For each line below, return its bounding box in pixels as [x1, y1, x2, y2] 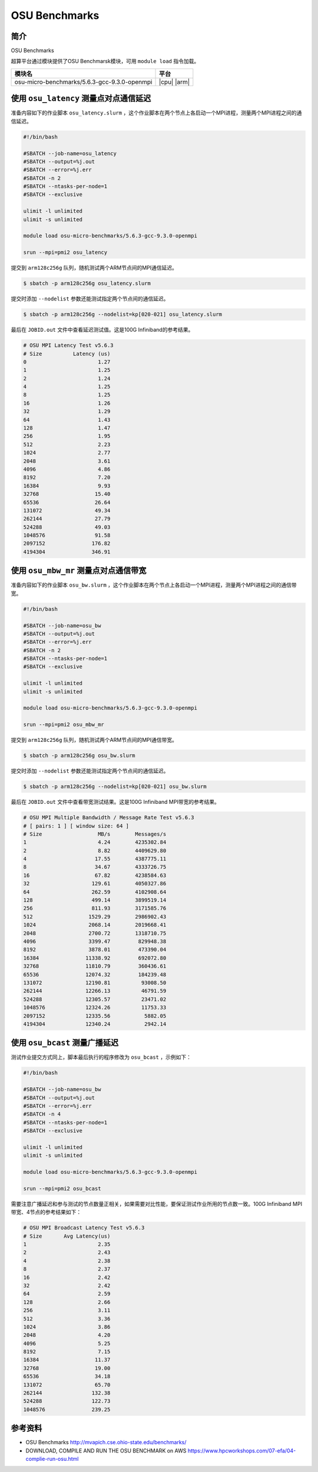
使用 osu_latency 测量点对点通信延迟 [11, 93, 151, 103]
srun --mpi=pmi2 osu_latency [23, 249, 108, 256]
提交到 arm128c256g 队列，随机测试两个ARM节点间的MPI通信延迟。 [11, 264, 178, 271]
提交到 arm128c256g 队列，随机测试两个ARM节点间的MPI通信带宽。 [11, 737, 178, 744]
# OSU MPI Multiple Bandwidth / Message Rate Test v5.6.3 [23, 814, 194, 821]
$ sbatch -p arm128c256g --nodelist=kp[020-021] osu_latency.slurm [23, 311, 223, 318]
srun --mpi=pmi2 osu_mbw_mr [23, 721, 104, 728]
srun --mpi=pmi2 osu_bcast [23, 1185, 101, 1192]
